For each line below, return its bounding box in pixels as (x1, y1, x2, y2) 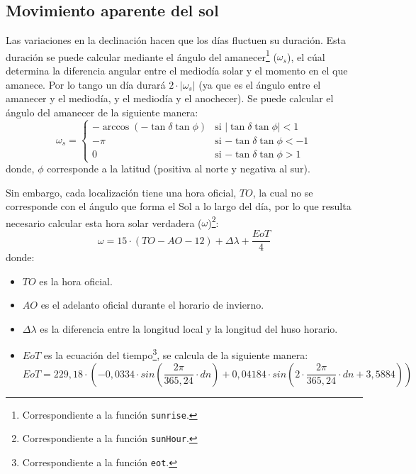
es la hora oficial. (39, 273, 113, 288)
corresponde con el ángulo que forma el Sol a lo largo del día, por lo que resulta (6, 199, 352, 214)
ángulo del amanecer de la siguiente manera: (6, 104, 198, 119)
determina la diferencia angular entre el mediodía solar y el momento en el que (6, 63, 348, 78)
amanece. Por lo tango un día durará (6, 77, 166, 92)
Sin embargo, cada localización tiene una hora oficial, (6, 184, 237, 199)
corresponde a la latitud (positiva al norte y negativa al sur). (47, 161, 310, 176)
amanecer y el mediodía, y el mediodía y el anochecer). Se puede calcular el (6, 91, 334, 106)
